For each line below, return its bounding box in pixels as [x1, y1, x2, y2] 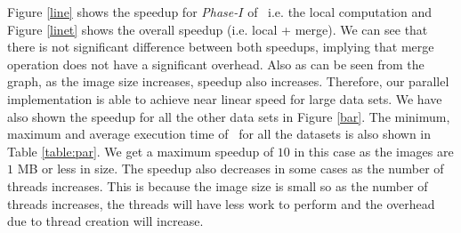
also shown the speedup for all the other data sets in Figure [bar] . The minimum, [7, 107, 450, 125]
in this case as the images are [294, 141, 454, 160]
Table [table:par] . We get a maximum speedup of [7, 141, 274, 160]
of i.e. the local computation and [247, 3, 433, 20]
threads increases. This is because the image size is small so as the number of [7, 176, 428, 195]
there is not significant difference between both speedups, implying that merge [7, 37, 434, 56]
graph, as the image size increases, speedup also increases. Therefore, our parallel [7, 72, 449, 91]
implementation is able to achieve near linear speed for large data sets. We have [7, 89, 442, 108]
